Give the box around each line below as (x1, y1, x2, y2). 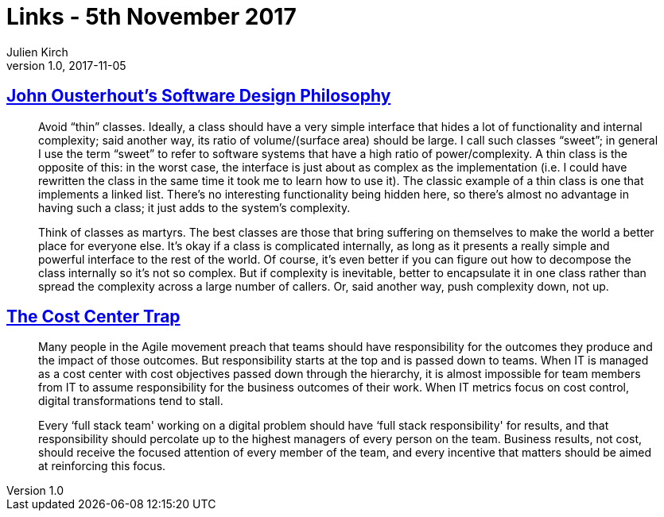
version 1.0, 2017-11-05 (6, 58, 126, 72)
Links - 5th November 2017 (6, 3, 297, 30)
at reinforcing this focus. (38, 459, 166, 473)
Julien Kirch (6, 44, 68, 59)
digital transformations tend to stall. (38, 394, 223, 408)
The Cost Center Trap (6, 307, 181, 327)
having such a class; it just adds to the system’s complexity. (38, 200, 351, 214)
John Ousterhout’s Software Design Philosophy (6, 86, 391, 106)
